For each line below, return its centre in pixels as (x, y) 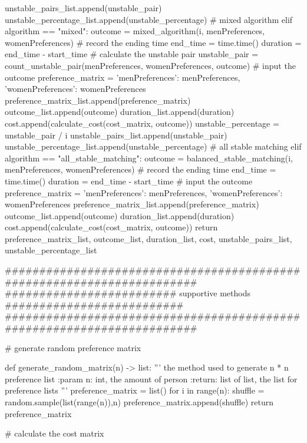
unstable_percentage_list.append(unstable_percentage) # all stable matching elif (153, 146)
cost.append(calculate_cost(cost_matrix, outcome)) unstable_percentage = (142, 123)
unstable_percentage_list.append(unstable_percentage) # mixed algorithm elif (149, 19)
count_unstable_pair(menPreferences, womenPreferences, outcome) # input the (150, 65)
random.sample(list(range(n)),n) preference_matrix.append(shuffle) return (139, 402)
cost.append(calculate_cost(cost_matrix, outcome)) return (111, 227)
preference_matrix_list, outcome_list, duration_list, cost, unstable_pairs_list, (148, 238)
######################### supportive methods (128, 293)
